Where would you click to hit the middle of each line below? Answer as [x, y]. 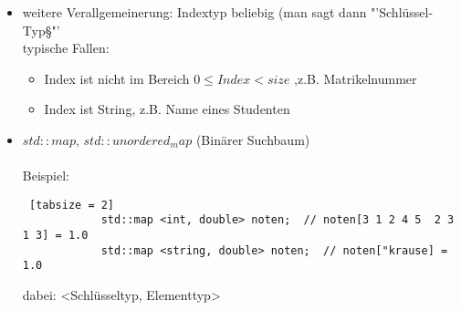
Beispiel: [46, 176]
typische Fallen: [66, 48]
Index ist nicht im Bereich [117, 78]
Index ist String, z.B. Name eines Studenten [167, 109]
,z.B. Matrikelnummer [356, 78]
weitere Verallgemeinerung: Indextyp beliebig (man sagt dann [194, 12]
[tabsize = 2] [72, 205]
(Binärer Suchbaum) [253, 139]
